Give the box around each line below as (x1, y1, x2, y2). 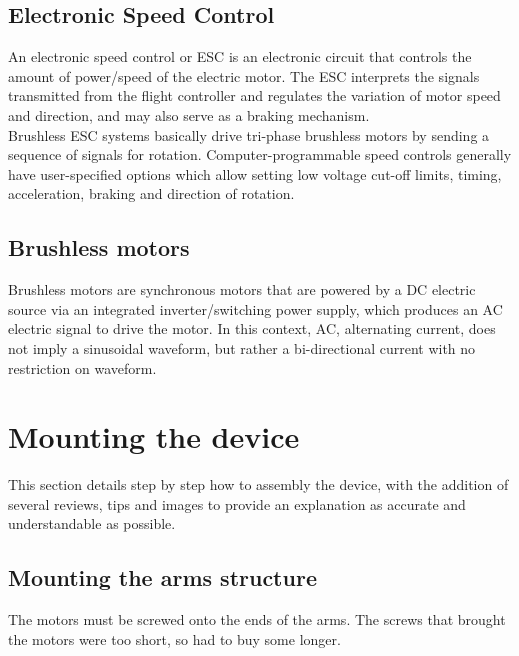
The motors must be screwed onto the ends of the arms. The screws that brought (8, 609, 506, 630)
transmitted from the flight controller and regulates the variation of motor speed (8, 85, 501, 106)
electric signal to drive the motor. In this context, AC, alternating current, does (8, 318, 496, 339)
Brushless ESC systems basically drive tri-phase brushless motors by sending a (8, 124, 490, 145)
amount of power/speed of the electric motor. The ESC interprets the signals (8, 65, 480, 86)
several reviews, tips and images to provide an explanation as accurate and (8, 493, 466, 514)
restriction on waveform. (8, 357, 157, 378)
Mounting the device (8, 416, 300, 457)
